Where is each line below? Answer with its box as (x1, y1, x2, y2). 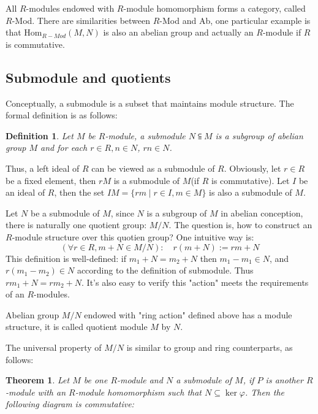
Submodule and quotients (6, 67, 171, 86)
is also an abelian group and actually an (103, 26, 254, 39)
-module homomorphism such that (75, 385, 202, 398)
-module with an (6, 385, 66, 398)
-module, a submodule (105, 129, 186, 142)
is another (265, 374, 303, 386)
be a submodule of (30, 206, 100, 219)
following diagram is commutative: (6, 397, 134, 410)
